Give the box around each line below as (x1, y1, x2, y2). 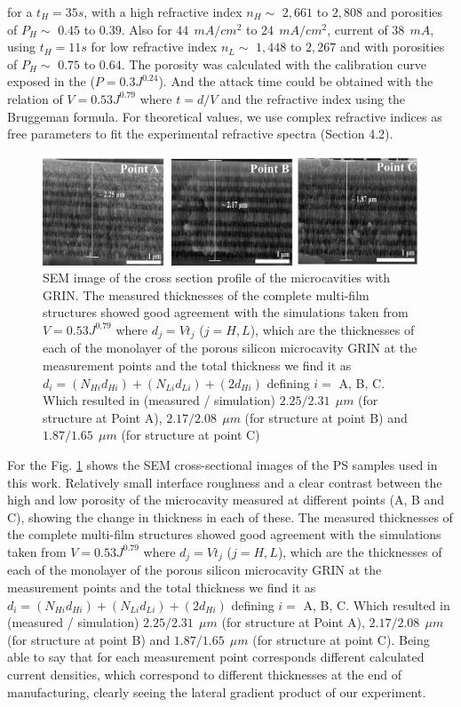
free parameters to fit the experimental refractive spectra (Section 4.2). (7, 124, 393, 143)
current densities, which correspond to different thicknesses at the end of (7, 664, 401, 683)
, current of (327, 20, 388, 38)
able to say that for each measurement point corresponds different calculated (7, 647, 425, 666)
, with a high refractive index (83, 3, 242, 20)
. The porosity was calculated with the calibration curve (121, 54, 426, 73)
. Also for (121, 20, 172, 38)
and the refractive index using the (221, 89, 406, 107)
